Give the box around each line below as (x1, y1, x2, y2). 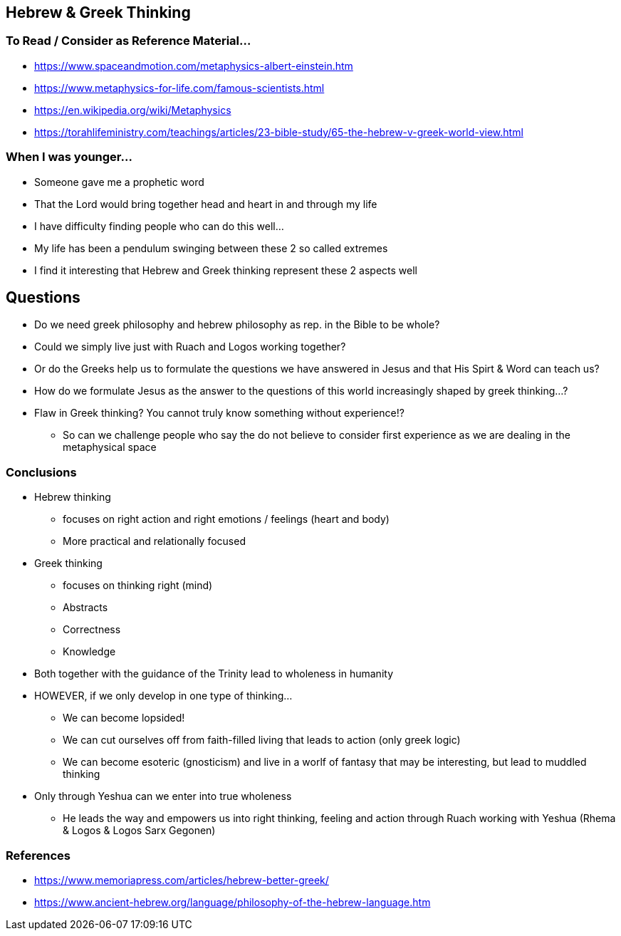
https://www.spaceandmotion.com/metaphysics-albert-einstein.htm (34, 59, 353, 72)
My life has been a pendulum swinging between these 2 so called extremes (34, 241, 388, 254)
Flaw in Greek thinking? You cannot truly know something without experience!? (34, 407, 405, 420)
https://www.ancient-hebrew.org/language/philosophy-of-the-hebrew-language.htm (34, 895, 431, 908)
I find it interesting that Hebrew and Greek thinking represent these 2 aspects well (34, 264, 417, 276)
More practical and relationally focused (63, 535, 246, 548)
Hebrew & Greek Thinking (6, 4, 191, 21)
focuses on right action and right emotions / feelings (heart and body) (63, 513, 390, 526)
